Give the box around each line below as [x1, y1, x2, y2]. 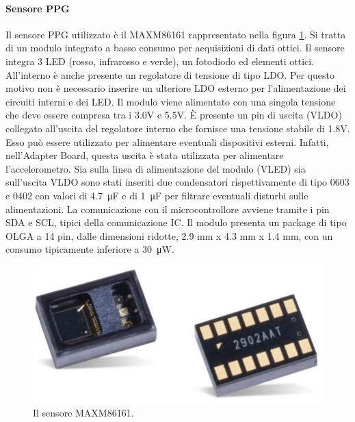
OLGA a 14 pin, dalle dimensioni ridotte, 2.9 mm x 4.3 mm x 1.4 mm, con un [5, 228, 333, 243]
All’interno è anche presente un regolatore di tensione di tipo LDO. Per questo [5, 67, 334, 82]
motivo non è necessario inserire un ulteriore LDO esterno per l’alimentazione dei [5, 81, 346, 95]
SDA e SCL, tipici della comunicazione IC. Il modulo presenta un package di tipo [5, 215, 347, 229]
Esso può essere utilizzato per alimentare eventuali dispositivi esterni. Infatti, [5, 134, 329, 149]
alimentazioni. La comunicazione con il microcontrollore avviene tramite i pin [5, 201, 330, 216]
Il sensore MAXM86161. [33, 405, 134, 419]
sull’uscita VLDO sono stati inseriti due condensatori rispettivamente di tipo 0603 [5, 175, 350, 189]
